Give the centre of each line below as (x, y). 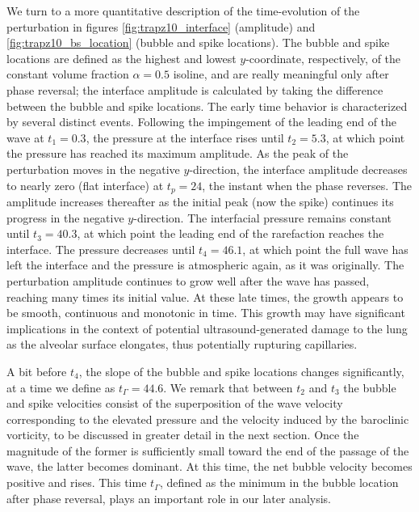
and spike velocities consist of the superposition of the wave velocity (175, 403)
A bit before (37, 371)
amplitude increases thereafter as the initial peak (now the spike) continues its (200, 201)
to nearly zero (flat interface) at (85, 185)
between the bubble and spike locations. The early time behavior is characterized (207, 106)
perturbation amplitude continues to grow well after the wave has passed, (188, 280)
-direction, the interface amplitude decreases (298, 169)
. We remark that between (228, 387)
